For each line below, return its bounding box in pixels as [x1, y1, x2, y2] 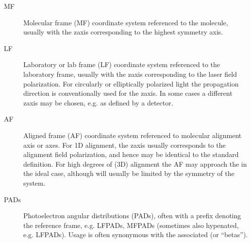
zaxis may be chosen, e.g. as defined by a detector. [23, 97, 173, 107]
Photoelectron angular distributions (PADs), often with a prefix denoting [23, 210, 241, 221]
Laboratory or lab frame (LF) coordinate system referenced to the [23, 59, 220, 69]
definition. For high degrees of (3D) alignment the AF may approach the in [23, 158, 247, 169]
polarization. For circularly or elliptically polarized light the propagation [23, 78, 239, 88]
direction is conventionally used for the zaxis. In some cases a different [23, 88, 233, 98]
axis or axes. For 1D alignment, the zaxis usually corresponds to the [23, 139, 226, 150]
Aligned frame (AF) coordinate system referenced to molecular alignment [23, 130, 242, 140]
